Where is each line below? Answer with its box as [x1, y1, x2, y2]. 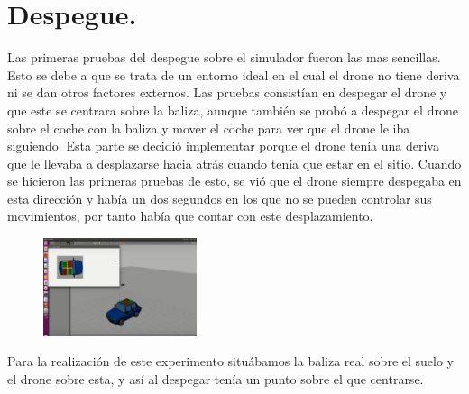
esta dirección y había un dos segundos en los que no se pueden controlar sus [7, 188, 432, 207]
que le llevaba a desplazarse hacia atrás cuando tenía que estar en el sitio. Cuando [7, 153, 462, 172]
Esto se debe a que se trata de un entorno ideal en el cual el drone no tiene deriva [7, 65, 460, 84]
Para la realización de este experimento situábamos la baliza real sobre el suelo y [7, 352, 454, 371]
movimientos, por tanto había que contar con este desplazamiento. [7, 206, 373, 225]
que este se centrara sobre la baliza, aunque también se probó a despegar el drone [7, 100, 458, 119]
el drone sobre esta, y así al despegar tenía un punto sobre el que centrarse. [7, 369, 424, 388]
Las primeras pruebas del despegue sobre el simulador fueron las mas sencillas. [7, 48, 441, 67]
